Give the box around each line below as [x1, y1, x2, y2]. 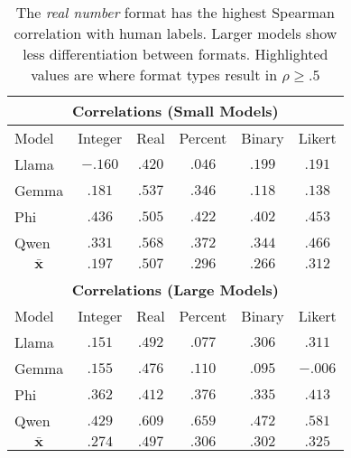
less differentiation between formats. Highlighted [23, 43, 328, 64]
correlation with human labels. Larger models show [14, 23, 337, 43]
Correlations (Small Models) [72, 100, 279, 121]
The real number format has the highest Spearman [15, 2, 335, 23]
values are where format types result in [31, 64, 278, 85]
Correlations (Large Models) [71, 279, 279, 300]
